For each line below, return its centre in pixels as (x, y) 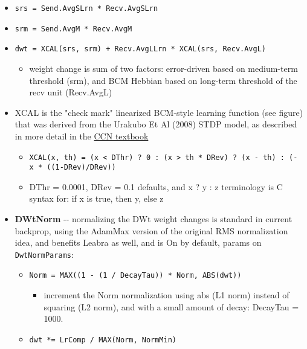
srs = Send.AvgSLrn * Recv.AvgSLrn (86, 8)
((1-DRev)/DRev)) (81, 168)
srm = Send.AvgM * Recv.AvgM (73, 29)
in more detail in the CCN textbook (82, 136)
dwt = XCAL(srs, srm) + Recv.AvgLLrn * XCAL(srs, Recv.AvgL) (141, 49)
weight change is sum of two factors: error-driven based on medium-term (163, 68)
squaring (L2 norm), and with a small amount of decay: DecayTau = (171, 306)
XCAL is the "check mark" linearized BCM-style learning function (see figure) (159, 112)
